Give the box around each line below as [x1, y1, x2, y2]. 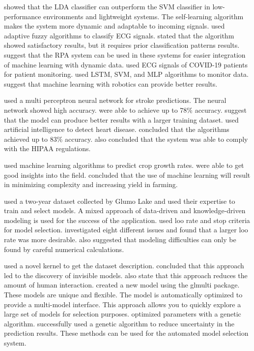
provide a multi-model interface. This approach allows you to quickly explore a [4, 299, 241, 309]
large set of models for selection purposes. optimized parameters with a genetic [4, 309, 241, 319]
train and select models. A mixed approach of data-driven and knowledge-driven [4, 205, 246, 216]
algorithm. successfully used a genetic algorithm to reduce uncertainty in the [4, 318, 235, 328]
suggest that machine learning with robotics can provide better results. [4, 78, 218, 89]
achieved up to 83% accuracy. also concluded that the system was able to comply [4, 133, 248, 144]
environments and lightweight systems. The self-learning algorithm [43, 11, 244, 21]
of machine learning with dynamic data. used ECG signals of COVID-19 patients [4, 59, 248, 69]
